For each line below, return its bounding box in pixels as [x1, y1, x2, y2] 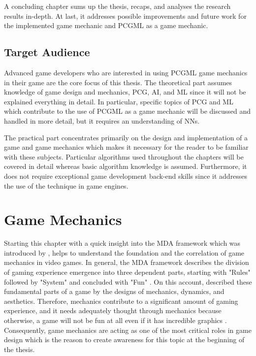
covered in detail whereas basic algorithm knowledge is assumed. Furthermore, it [4, 161, 247, 171]
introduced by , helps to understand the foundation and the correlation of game [4, 247, 245, 258]
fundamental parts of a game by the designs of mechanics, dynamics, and [4, 286, 224, 296]
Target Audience [4, 44, 90, 60]
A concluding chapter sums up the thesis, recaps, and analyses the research [4, 1, 231, 11]
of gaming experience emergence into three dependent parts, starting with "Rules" [4, 267, 251, 277]
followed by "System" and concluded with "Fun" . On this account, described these [4, 276, 252, 287]
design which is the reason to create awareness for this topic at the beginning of [4, 334, 245, 345]
